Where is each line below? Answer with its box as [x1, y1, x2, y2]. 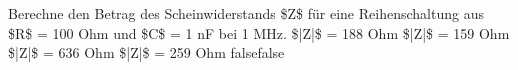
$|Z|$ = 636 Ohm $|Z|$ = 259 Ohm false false [8, 42, 285, 63]
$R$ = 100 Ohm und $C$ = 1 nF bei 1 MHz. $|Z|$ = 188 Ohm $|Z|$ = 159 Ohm [8, 22, 510, 43]
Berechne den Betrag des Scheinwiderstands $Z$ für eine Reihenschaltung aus [8, 3, 484, 23]
